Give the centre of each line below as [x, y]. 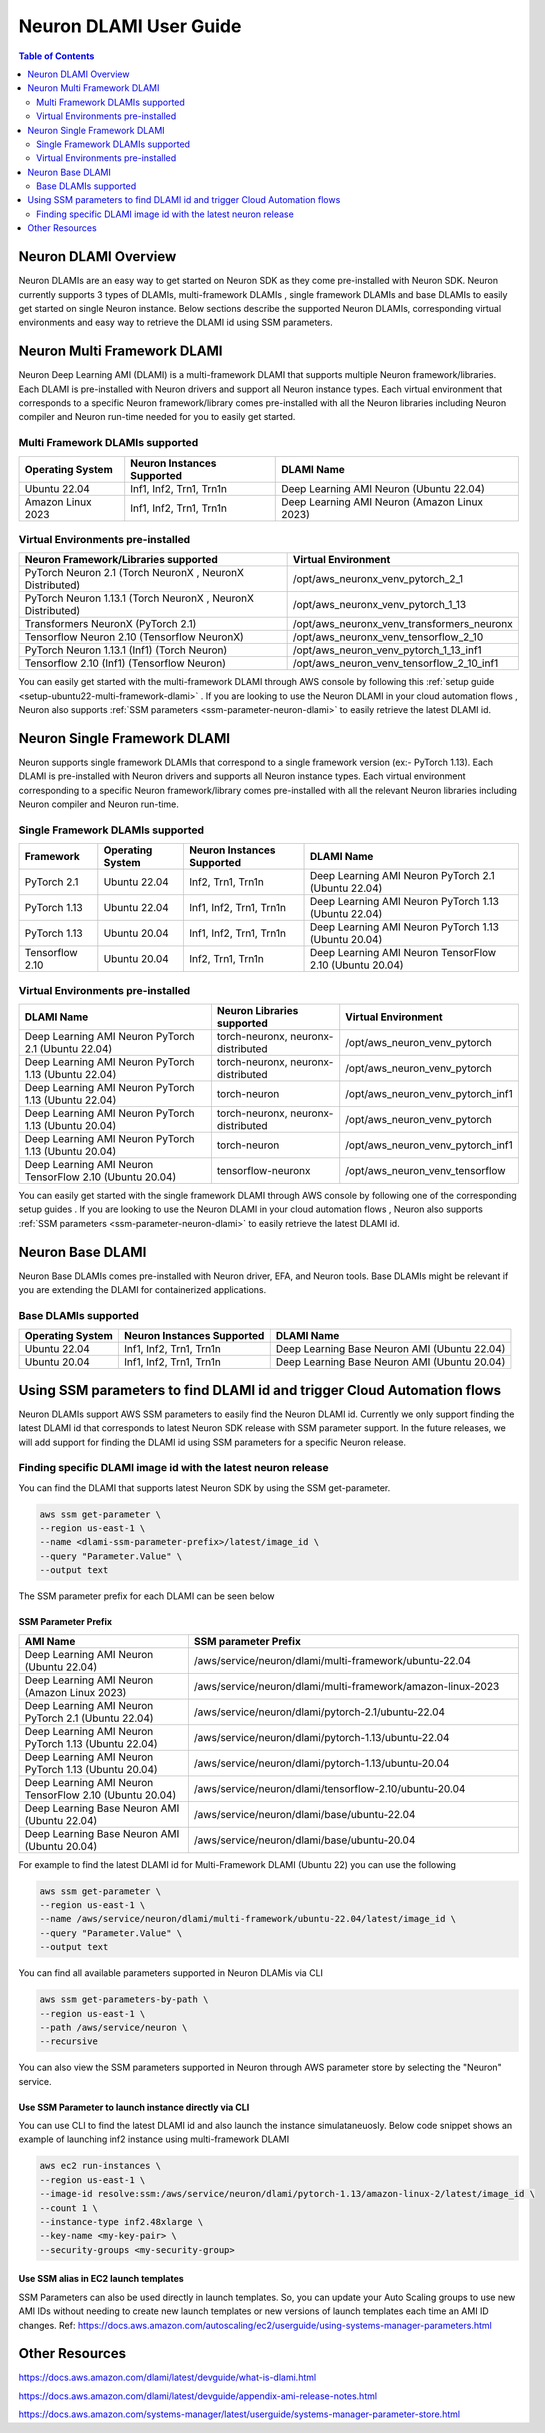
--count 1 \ [69, 2208]
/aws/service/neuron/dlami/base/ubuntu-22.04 [304, 1814]
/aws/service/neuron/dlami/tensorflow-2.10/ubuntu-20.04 [329, 1788]
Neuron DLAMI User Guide [130, 26]
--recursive [69, 2041]
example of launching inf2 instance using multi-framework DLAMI [154, 2139]
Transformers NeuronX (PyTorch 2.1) [110, 624]
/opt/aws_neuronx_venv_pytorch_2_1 [378, 579]
